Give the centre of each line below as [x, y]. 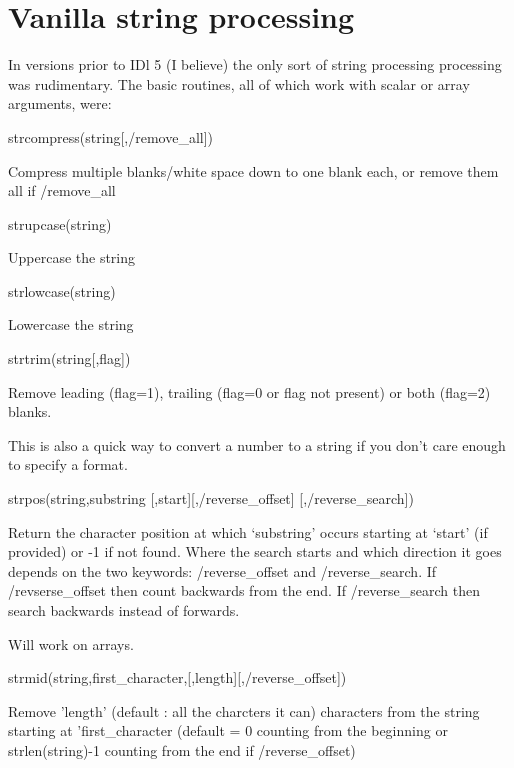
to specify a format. [68, 464]
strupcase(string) [60, 223]
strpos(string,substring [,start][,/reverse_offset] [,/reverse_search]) [211, 498]
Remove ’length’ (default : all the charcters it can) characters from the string [244, 710]
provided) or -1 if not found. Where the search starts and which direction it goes [255, 551]
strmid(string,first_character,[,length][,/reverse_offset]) [177, 677]
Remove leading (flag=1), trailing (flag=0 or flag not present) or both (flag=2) [249, 391]
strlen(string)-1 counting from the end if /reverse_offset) [182, 749]
